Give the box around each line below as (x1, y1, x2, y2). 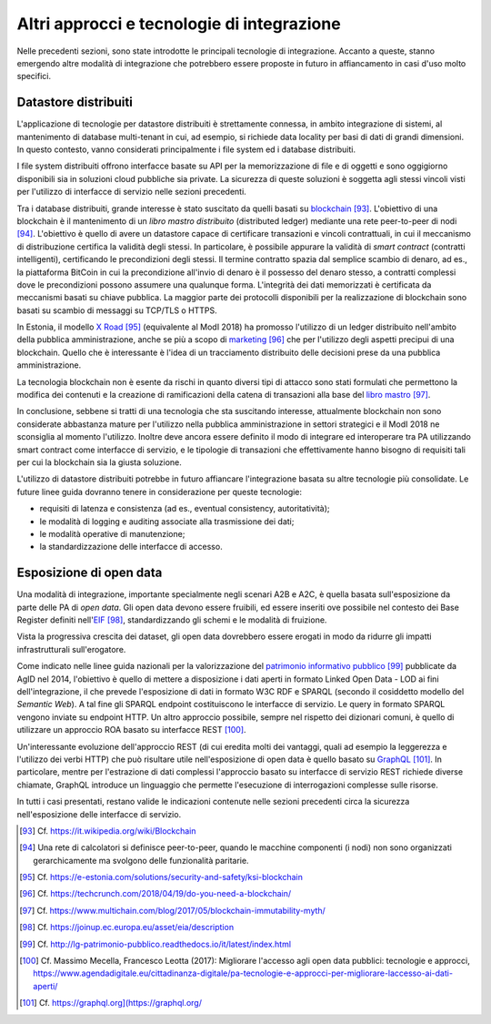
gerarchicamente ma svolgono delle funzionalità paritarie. (33, 855, 249, 866)
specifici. (16, 71, 52, 82)
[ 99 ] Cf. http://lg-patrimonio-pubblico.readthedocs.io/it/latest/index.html (19, 938, 291, 949)
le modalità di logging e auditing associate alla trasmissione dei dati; (39, 515, 295, 527)
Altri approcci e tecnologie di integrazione (16, 14, 341, 34)
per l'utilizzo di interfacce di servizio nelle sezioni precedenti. (16, 187, 247, 198)
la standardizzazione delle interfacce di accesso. (39, 542, 223, 553)
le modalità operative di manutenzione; (39, 528, 185, 539)
